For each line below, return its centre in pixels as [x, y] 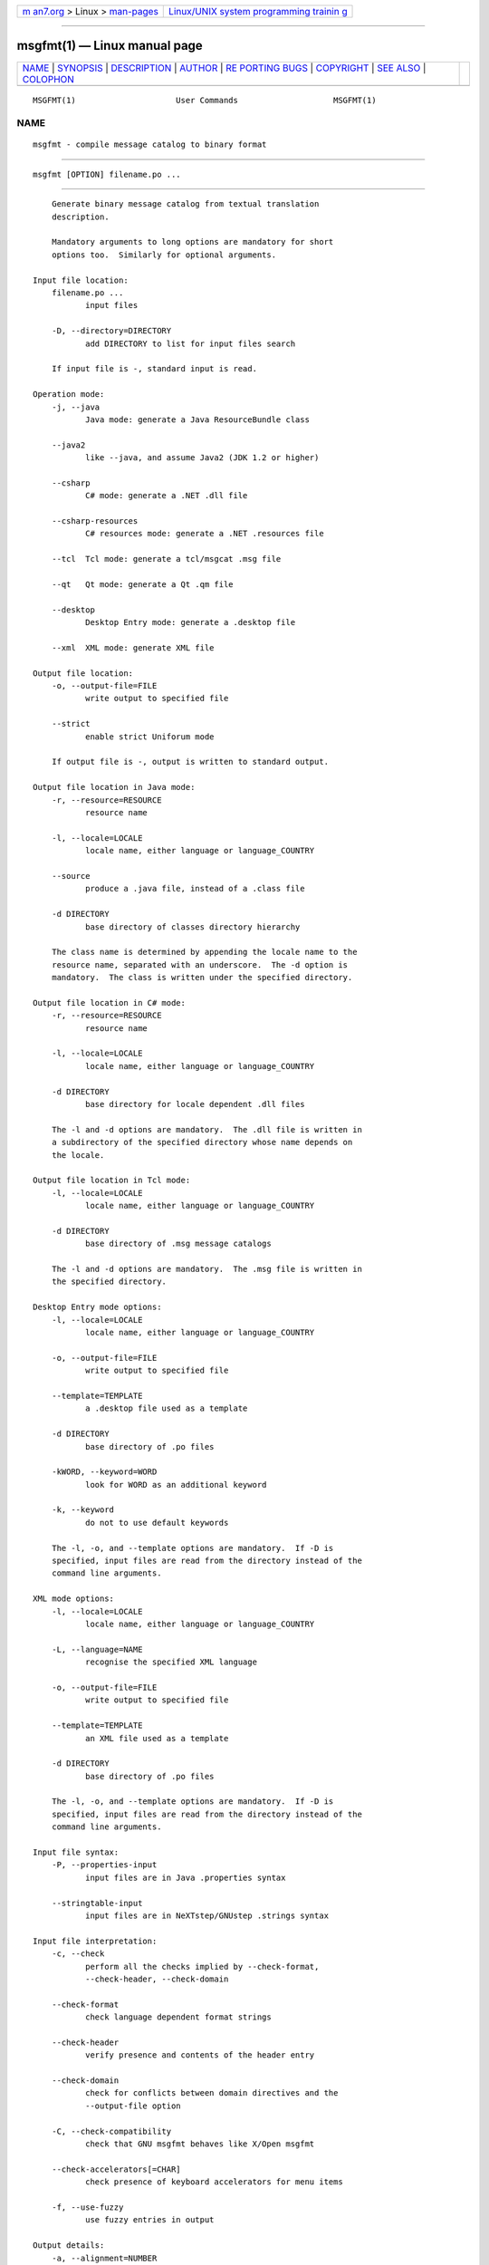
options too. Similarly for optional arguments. [163, 255]
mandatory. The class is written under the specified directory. [202, 978]
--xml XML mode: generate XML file [133, 647]
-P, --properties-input [104, 1865]
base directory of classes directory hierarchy [192, 927]
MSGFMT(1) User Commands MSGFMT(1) [205, 100]
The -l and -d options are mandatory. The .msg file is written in [206, 1269]
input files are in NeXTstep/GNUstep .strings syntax [207, 1915]
